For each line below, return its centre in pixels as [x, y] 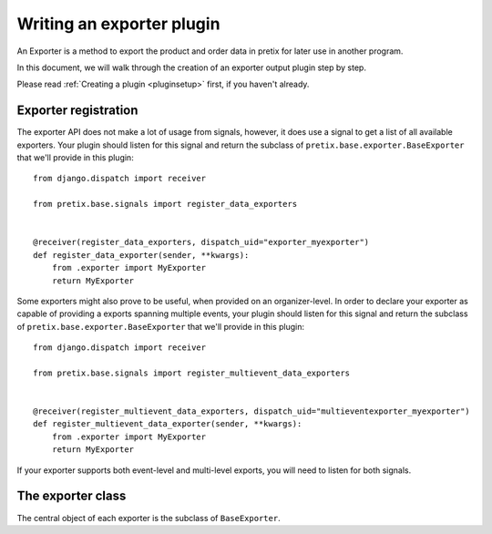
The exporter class [72, 496]
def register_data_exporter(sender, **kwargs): [141, 255]
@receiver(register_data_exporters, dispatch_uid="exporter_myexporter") [201, 242]
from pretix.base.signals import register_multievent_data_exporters [192, 373]
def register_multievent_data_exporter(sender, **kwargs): [168, 424]
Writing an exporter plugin [118, 24]
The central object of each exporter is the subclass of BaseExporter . [149, 518]
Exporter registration [77, 111]
